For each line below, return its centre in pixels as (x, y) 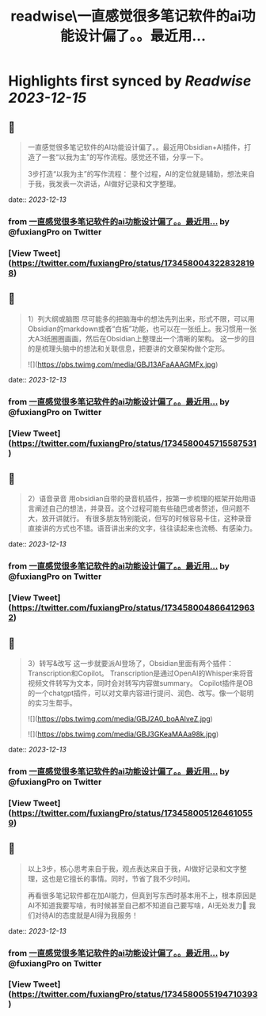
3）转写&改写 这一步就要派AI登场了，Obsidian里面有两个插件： (130, 663)
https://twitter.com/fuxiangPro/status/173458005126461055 (132, 812)
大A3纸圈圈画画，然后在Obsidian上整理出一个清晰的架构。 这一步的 (138, 338)
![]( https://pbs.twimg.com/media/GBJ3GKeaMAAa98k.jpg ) (123, 734)
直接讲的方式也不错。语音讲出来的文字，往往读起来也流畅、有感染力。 (142, 528)
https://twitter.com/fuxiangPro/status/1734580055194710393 (135, 995)
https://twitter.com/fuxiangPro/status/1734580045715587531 (134, 443)
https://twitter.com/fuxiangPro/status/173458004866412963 (133, 608)
